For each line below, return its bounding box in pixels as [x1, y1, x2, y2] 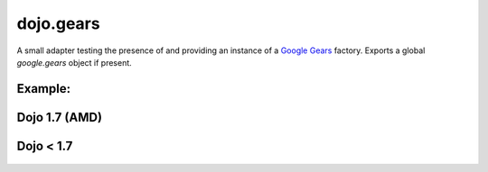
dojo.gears [16, 14, 100, 33]
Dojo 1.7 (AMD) [16, 109, 103, 125]
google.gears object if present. [16, 57, 133, 68]
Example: [16, 81, 71, 96]
